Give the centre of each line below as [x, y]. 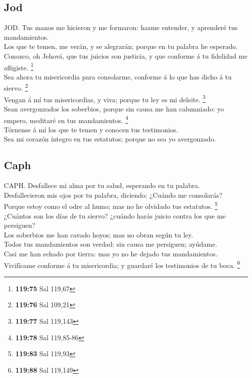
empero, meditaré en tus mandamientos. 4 [66, 119]
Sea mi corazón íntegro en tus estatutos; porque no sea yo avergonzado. [110, 139]
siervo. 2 [16, 87]
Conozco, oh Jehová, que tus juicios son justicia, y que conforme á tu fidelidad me [126, 55]
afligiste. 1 [19, 66]
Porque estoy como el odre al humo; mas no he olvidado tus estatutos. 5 [111, 205]
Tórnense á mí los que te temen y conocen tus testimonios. [91, 129]
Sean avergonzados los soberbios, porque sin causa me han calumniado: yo [114, 108]
